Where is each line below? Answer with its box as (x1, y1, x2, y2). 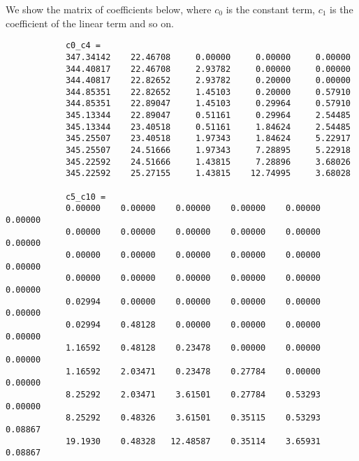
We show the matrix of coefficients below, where (6, 2, 212, 16)
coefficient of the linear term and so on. (6, 15, 174, 30)
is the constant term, (226, 2, 316, 16)
